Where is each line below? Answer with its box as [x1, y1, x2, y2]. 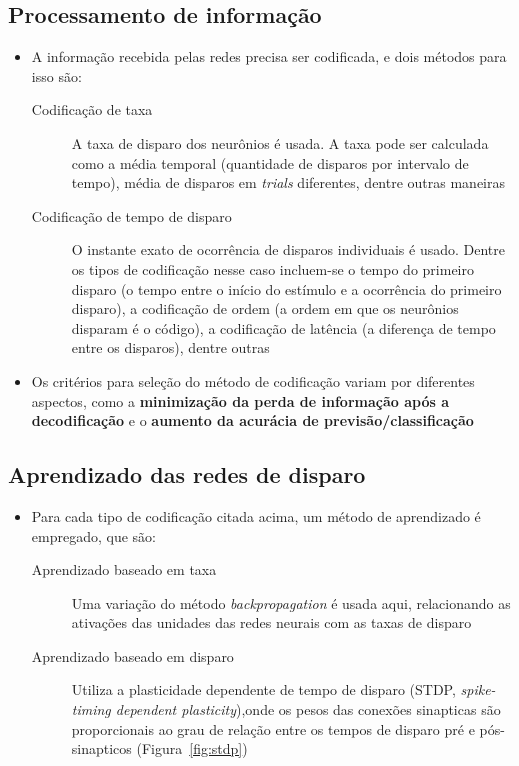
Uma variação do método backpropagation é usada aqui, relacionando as [71, 592, 511, 613]
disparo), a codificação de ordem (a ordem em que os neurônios [71, 298, 459, 319]
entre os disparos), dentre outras [71, 337, 270, 358]
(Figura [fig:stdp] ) [136, 738, 248, 759]
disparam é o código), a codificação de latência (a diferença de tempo [71, 317, 496, 338]
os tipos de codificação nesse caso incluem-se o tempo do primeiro [71, 258, 474, 279]
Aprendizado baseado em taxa [31, 559, 217, 580]
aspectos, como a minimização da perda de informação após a [31, 390, 449, 411]
